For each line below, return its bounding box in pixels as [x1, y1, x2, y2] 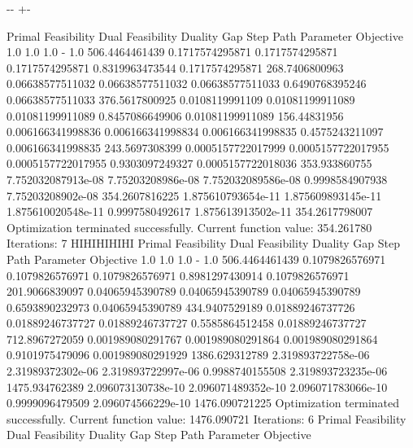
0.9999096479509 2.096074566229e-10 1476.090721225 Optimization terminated [7, 394, 400, 411]
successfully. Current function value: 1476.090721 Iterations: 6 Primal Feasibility [7, 410, 406, 427]
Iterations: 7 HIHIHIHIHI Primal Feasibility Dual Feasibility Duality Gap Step [7, 235, 401, 252]
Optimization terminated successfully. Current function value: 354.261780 [7, 218, 372, 235]
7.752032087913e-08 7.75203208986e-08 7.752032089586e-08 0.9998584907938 [7, 170, 388, 187]
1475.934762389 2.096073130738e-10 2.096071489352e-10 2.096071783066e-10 [7, 378, 388, 395]
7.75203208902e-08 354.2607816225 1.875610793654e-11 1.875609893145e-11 [7, 187, 382, 204]
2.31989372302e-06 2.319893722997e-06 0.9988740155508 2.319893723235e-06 [7, 362, 388, 380]
